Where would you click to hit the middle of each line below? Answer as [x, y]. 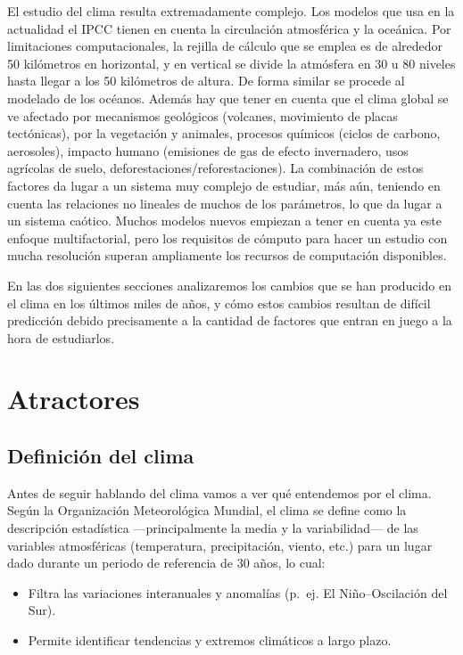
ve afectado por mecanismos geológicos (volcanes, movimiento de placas [203, 115]
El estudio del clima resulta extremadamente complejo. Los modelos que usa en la [231, 11]
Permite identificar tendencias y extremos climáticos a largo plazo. [210, 640]
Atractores [74, 399]
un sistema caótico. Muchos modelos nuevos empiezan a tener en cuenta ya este [224, 221]
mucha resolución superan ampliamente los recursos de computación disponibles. [227, 255]
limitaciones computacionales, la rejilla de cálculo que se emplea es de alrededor [225, 46]
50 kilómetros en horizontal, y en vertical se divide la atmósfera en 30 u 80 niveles [231, 63]
